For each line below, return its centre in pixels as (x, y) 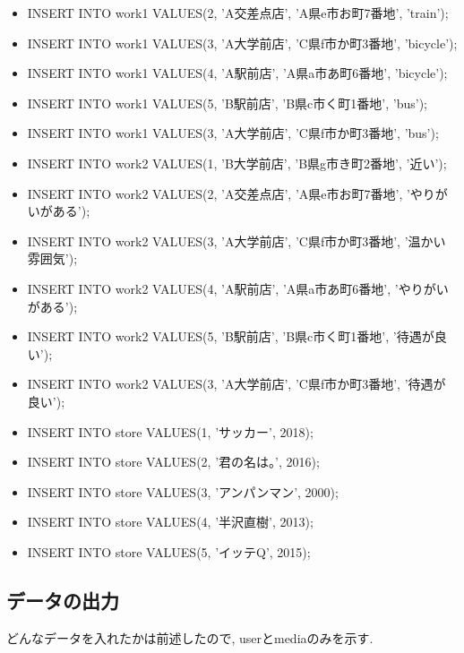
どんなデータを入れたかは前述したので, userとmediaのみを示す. (190, 637)
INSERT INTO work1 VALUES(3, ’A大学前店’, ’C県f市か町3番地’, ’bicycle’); (242, 43)
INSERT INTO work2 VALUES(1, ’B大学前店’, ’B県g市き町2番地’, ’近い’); (237, 163)
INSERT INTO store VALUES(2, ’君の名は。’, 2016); (173, 462)
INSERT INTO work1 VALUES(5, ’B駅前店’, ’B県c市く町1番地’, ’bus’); (227, 103)
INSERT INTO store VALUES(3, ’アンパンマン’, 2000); (183, 491)
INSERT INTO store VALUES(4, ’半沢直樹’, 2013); (170, 522)
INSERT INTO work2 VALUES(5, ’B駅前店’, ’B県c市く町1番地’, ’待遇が (231, 336)
